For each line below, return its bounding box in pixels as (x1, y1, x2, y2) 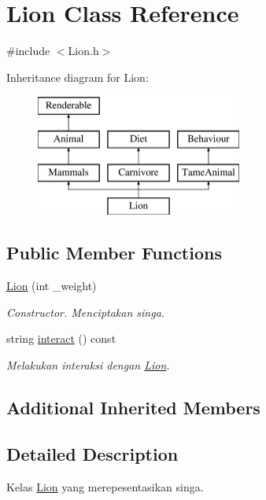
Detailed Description (6, 441, 179, 465)
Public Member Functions (6, 241, 222, 265)
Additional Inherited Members (6, 395, 260, 420)
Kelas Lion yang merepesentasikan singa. (6, 478, 204, 494)
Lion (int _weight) (6, 278, 97, 294)
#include (6, 42, 50, 59)
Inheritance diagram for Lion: (6, 68, 149, 85)
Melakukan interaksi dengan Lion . (6, 357, 170, 373)
